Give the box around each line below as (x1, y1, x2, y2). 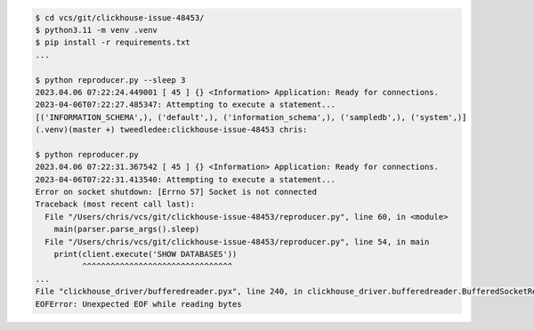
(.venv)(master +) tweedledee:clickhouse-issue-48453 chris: (35, 125, 308, 135)
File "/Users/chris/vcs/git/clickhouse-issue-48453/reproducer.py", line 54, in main (44, 237, 430, 246)
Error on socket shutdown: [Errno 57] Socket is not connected (35, 187, 318, 197)
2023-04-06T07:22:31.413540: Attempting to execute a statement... (35, 174, 336, 184)
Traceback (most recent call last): (35, 199, 196, 209)
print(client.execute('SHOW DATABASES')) (53, 249, 238, 260)
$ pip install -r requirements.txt (35, 37, 190, 48)
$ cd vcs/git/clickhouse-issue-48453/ (35, 12, 205, 22)
